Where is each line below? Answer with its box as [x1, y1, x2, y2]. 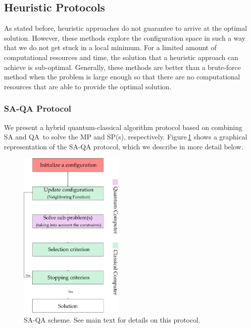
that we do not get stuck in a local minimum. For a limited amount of [4, 42, 217, 53]
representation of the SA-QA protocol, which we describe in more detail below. [4, 141, 244, 151]
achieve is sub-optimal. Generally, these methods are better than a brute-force [4, 62, 241, 72]
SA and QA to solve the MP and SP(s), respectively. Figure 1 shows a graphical [4, 131, 248, 142]
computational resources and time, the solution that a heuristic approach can [4, 52, 238, 62]
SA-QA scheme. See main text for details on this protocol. [24, 314, 201, 325]
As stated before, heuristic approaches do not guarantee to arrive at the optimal [4, 23, 247, 33]
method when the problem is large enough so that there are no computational [4, 71, 240, 82]
